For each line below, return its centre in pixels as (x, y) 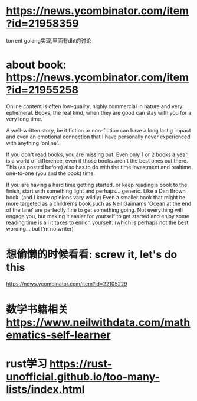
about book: (36, 65)
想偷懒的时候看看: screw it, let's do (92, 255)
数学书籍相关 (37, 309)
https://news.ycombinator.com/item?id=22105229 (67, 284)
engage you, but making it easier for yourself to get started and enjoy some (98, 216)
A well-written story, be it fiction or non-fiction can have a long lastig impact (98, 130)
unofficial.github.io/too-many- (83, 377)
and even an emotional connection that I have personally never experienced (98, 137)
